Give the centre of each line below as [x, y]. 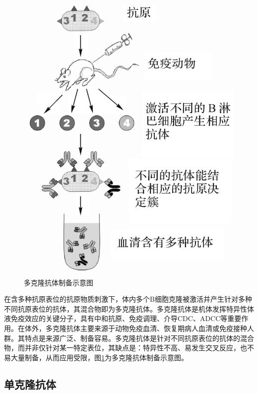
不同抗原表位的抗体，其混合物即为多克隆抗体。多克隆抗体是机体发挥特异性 [126, 308]
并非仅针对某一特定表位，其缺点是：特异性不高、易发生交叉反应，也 [136, 348]
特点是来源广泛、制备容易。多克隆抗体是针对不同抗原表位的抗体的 [132, 338]
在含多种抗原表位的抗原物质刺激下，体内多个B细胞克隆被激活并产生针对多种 [128, 299]
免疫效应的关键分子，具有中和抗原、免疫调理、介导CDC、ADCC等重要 [126, 318]
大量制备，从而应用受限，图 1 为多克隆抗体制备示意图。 [99, 357]
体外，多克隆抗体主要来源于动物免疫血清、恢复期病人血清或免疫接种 [136, 328]
